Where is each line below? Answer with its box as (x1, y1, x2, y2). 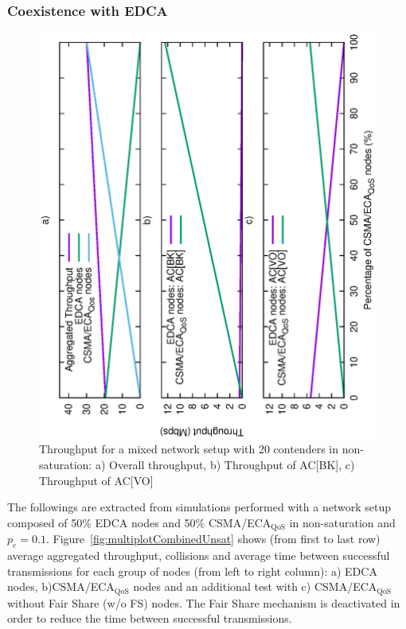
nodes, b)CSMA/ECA (7, 578, 115, 595)
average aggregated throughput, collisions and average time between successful (7, 547, 390, 564)
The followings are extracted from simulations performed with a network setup (7, 499, 391, 515)
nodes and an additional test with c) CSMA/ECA (133, 578, 377, 595)
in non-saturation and (289, 514, 396, 530)
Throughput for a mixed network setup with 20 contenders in (39, 441, 338, 457)
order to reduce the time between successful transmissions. (7, 610, 292, 627)
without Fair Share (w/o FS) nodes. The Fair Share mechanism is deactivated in (7, 594, 400, 611)
